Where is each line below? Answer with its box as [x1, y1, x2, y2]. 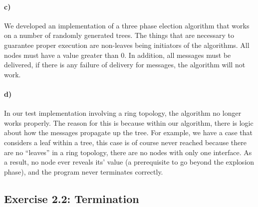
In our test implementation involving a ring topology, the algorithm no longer [4, 108, 242, 118]
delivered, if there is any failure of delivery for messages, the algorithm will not [4, 59, 246, 70]
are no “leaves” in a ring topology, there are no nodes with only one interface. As [4, 147, 252, 157]
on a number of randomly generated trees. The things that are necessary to [4, 30, 234, 40]
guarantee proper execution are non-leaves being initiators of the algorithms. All [4, 39, 250, 50]
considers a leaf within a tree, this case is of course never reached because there [4, 137, 247, 147]
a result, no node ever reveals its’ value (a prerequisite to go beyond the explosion [4, 157, 255, 167]
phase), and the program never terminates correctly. [4, 166, 163, 177]
